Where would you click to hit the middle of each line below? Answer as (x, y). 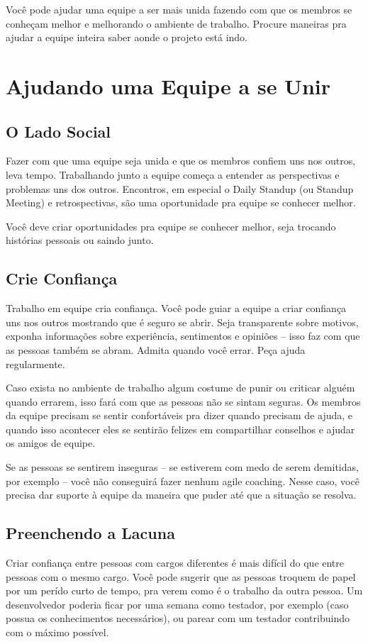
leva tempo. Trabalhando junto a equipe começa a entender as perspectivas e (173, 174)
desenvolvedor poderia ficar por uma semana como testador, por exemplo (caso (177, 604)
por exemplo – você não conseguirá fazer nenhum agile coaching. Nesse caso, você (183, 481)
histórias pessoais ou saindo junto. (80, 240)
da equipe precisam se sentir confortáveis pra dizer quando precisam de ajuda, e (179, 415)
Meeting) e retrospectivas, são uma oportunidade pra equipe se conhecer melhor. (181, 202)
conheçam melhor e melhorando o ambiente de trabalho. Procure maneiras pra (176, 23)
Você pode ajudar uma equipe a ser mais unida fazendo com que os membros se (179, 9)
